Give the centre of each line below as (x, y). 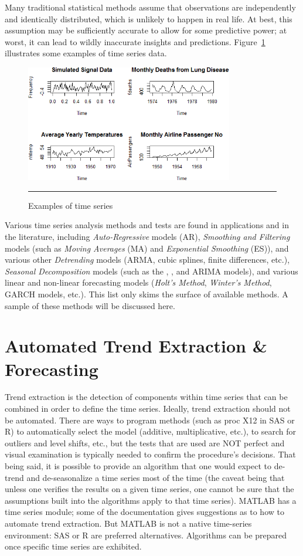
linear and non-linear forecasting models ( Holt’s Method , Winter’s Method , (138, 282)
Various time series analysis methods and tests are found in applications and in (147, 225)
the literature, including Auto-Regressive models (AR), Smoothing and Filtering (147, 236)
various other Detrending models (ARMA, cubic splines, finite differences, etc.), (147, 260)
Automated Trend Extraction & (136, 346)
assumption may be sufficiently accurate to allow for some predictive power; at (146, 30)
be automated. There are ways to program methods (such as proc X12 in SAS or (150, 420)
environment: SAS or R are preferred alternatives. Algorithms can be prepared (146, 535)
